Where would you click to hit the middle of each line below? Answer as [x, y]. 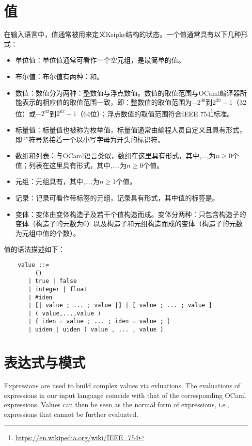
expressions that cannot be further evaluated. [71, 414]
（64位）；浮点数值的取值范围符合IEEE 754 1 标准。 [155, 113]
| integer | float [58, 289]
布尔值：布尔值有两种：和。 [59, 76]
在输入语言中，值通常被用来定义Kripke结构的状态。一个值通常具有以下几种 [123, 34]
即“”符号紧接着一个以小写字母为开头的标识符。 [90, 139]
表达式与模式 [45, 362]
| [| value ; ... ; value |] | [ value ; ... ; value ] [120, 306]
